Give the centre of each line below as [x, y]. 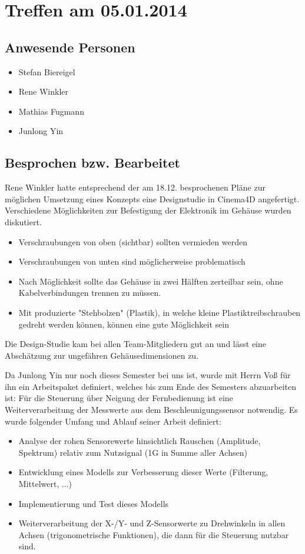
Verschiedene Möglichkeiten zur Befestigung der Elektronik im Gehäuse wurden [148, 210]
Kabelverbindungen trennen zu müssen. [90, 293]
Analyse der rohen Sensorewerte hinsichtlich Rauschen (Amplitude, [140, 441]
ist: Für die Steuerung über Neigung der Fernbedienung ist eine [119, 398]
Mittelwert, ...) [45, 484]
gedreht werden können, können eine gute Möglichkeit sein [124, 324]
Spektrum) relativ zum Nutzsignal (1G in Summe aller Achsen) [133, 452]
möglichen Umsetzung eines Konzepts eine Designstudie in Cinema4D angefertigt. [152, 198]
